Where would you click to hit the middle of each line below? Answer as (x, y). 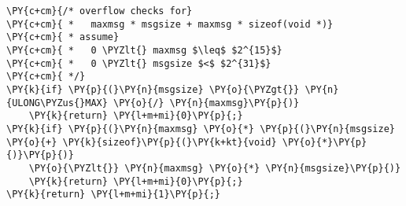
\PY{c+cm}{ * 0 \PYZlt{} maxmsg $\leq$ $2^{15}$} (144, 50)
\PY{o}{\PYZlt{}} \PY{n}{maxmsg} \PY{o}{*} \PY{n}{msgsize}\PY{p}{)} (215, 168)
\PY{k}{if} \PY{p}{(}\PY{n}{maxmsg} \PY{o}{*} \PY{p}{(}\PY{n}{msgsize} (201, 129)
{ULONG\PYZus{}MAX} (57, 103)
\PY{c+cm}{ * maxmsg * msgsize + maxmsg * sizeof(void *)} (170, 24)
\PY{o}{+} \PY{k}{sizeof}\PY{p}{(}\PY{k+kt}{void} (142, 142)
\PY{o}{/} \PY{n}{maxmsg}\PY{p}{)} (207, 103)
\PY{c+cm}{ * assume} (63, 37)
